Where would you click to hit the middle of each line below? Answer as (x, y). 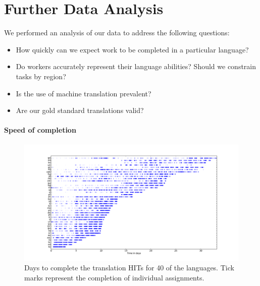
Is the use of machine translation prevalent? (84, 93)
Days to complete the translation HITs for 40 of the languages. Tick (129, 268)
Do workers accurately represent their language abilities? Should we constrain (136, 66)
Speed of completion (40, 130)
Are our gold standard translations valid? (80, 110)
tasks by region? (41, 76)
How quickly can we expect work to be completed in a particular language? (132, 49)
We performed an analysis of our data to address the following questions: (117, 33)
